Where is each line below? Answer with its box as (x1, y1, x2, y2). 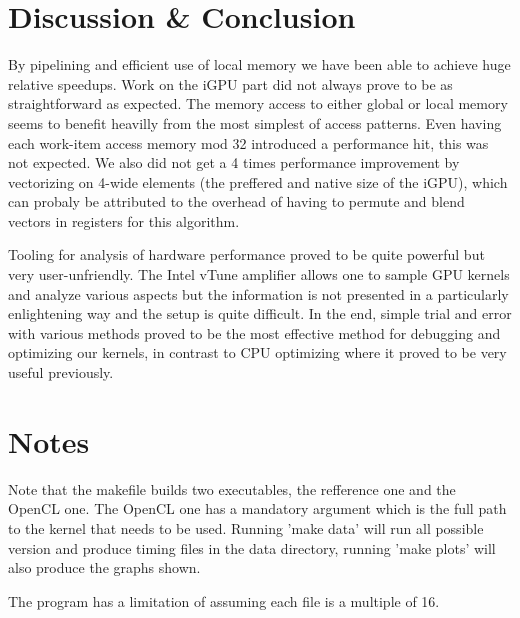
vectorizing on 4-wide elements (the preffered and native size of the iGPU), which (8, 171, 508, 192)
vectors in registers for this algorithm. (8, 210, 240, 231)
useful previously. (8, 362, 114, 383)
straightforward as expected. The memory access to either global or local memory (8, 93, 508, 114)
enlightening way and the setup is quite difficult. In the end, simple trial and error (8, 303, 512, 324)
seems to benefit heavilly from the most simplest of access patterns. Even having (8, 112, 502, 133)
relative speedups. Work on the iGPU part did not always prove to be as (8, 73, 453, 94)
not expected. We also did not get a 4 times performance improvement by (8, 152, 460, 173)
